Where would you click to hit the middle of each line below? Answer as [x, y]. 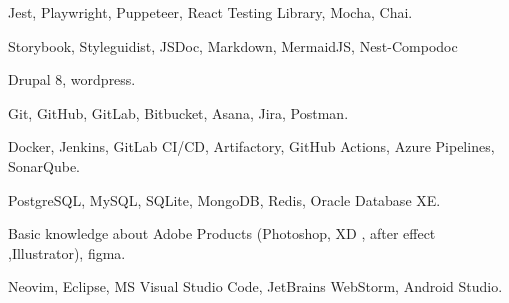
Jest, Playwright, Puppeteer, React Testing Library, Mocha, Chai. [210, 12]
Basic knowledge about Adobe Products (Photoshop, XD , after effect [222, 233]
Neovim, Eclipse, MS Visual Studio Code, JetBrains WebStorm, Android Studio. [255, 286]
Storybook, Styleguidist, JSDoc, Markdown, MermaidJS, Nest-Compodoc [233, 45]
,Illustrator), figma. [67, 252]
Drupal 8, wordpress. [72, 79]
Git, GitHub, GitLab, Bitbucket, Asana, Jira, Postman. [178, 112]
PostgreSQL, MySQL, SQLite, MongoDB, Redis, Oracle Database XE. [224, 199]
